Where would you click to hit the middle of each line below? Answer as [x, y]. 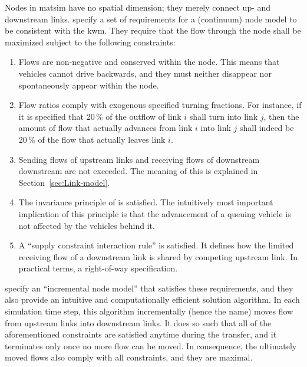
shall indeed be [267, 128]
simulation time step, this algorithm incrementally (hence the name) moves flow [149, 311]
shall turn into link [224, 116]
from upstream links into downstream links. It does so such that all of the [138, 322]
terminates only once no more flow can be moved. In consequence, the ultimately [151, 345]
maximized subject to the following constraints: [90, 42]
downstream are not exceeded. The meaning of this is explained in [138, 171]
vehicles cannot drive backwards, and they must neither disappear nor [145, 73]
